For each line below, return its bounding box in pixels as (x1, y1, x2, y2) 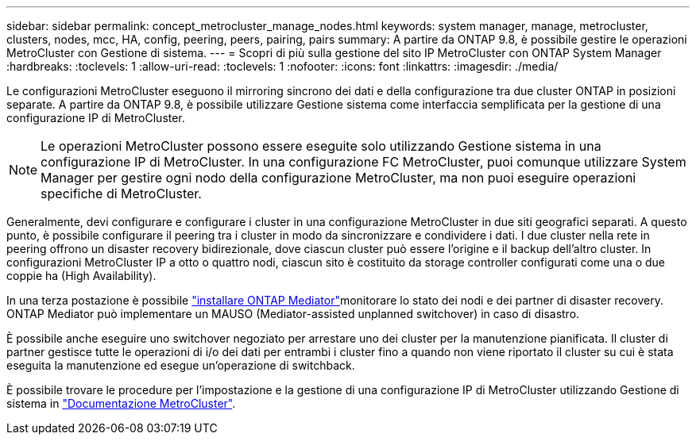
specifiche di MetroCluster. (41, 186, 202, 201)
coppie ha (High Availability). (6, 269, 157, 282)
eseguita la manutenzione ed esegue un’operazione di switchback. (6, 359, 355, 372)
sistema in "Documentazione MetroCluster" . (6, 397, 236, 410)
